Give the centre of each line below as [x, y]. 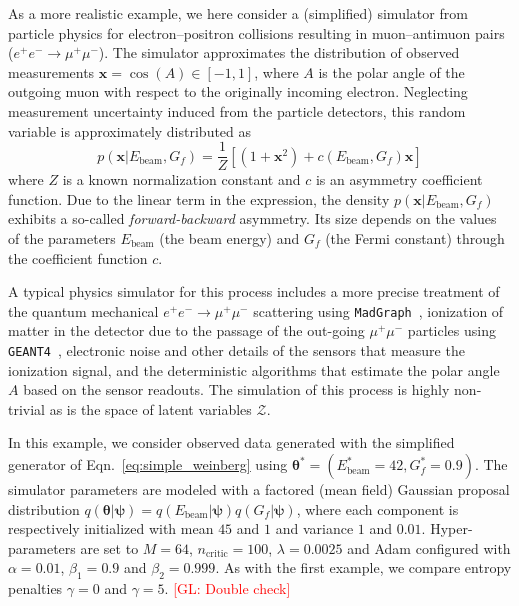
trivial [27, 408]
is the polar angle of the [391, 71]
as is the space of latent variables [150, 408]
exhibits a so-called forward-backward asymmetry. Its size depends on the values [252, 218]
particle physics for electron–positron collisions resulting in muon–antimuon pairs [256, 32]
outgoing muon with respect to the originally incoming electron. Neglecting [238, 91]
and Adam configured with [429, 547]
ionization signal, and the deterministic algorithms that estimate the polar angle [254, 369]
